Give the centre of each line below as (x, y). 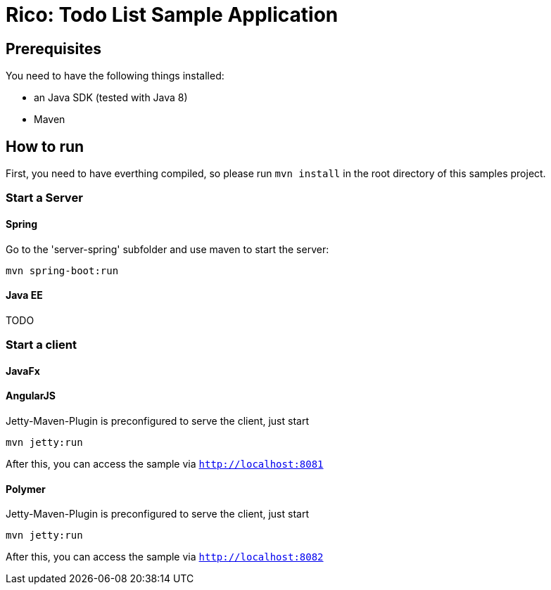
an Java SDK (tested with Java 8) (111, 98)
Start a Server (44, 198)
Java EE (24, 295)
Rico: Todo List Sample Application (172, 15)
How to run (45, 146)
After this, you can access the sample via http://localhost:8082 (165, 557)
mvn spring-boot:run (62, 270)
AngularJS (31, 396)
